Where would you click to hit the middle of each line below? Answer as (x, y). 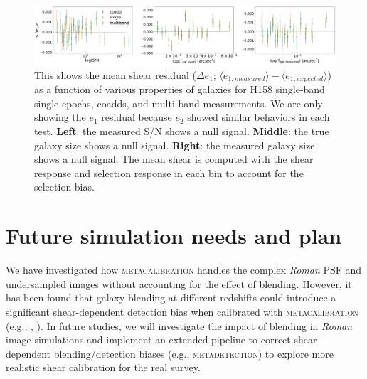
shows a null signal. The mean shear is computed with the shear (174, 159)
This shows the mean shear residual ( (115, 74)
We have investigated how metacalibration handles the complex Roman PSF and (184, 270)
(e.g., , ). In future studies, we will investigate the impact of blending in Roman (179, 325)
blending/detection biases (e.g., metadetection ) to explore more (193, 353)
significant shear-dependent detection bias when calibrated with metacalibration (182, 311)
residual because (137, 117)
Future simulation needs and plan (174, 236)
